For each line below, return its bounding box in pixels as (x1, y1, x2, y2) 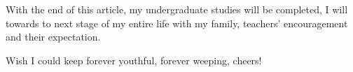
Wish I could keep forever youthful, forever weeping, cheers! (6, 52, 262, 67)
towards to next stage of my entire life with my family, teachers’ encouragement (6, 15, 348, 30)
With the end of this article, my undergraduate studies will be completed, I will (6, 2, 348, 16)
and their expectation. (6, 29, 101, 44)
